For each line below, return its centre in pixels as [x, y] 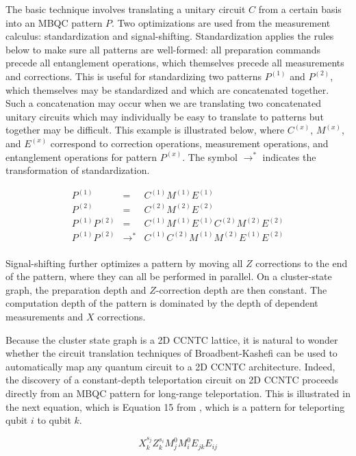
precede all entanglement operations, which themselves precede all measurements [175, 63]
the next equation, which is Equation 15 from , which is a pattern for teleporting [175, 406]
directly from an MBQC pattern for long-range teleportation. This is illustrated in [178, 393]
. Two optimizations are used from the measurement [221, 22]
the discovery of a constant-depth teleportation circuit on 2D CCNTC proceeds [172, 380]
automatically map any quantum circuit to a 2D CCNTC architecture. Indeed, [170, 366]
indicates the [289, 156]
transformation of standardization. [78, 170]
